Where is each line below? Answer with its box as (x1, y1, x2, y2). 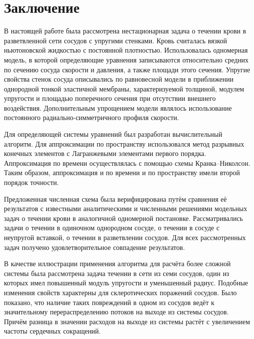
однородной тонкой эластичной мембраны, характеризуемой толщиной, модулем (4, 83, 244, 93)
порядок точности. (4, 177, 59, 187)
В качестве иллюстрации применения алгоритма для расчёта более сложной (4, 258, 231, 269)
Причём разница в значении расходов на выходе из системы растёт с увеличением (4, 316, 250, 326)
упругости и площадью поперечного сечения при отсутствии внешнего (4, 93, 216, 103)
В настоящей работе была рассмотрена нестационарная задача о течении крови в (4, 26, 246, 36)
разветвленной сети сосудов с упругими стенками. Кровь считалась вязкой (4, 35, 227, 45)
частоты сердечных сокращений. (4, 326, 101, 336)
